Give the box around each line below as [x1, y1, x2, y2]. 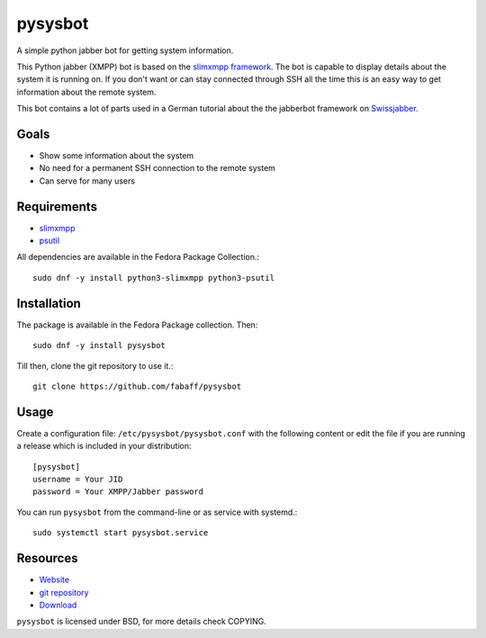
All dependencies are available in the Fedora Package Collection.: [16, 252, 260, 263]
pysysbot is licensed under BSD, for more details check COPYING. [16, 616, 267, 627]
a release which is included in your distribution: [16, 441, 192, 452]
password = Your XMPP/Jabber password [32, 487, 204, 497]
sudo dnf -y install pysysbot [32, 340, 166, 351]
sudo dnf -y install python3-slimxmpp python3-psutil [32, 273, 274, 283]
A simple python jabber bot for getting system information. [16, 45, 234, 56]
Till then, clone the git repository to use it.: [16, 360, 174, 371]
